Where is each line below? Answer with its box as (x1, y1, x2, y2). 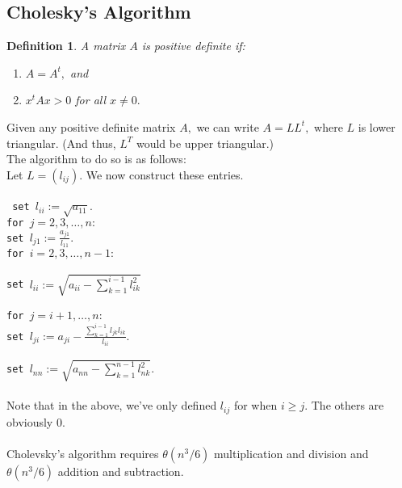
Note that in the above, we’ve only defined (6, 397, 217, 414)
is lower (358, 118, 396, 135)
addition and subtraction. (57, 462, 184, 479)
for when (233, 397, 278, 414)
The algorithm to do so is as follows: (6, 150, 186, 167)
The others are (311, 397, 384, 414)
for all (75, 91, 107, 108)
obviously (6, 413, 53, 430)
